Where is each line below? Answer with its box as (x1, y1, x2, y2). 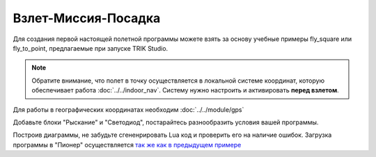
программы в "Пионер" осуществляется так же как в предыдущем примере (13, 140, 242, 149)
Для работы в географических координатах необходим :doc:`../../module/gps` (13, 105, 244, 114)
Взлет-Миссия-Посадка (13, 10, 161, 26)
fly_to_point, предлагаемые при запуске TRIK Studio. (13, 44, 169, 52)
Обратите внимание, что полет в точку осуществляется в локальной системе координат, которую (31, 76, 325, 85)
